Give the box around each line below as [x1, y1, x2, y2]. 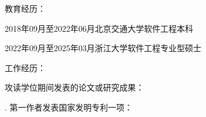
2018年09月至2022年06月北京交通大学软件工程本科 [5, 22, 193, 34]
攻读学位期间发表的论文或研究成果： [5, 81, 144, 93]
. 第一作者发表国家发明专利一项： [5, 101, 133, 113]
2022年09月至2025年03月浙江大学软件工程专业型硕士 [5, 42, 201, 54]
